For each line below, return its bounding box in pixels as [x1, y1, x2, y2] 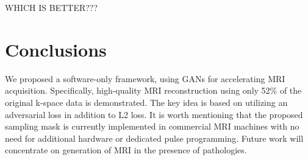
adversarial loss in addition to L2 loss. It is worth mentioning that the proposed [5, 108, 303, 120]
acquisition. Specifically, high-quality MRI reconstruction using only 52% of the [5, 84, 302, 97]
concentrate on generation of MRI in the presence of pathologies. [5, 144, 247, 156]
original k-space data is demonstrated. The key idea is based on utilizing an [5, 96, 288, 108]
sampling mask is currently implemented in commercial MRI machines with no [5, 120, 299, 133]
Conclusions [5, 37, 107, 61]
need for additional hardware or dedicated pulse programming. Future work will [5, 131, 304, 144]
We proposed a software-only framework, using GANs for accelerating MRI [5, 72, 285, 85]
